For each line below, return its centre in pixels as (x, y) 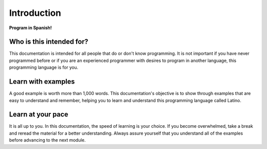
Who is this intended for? (49, 42)
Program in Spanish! (30, 28)
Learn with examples (42, 82)
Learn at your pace (39, 115)
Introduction (35, 13)
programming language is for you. (44, 67)
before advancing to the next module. (47, 140)
